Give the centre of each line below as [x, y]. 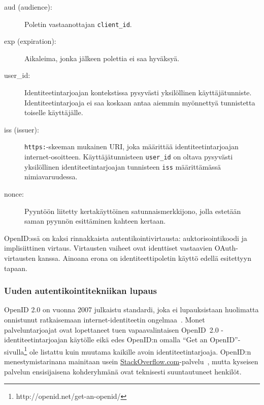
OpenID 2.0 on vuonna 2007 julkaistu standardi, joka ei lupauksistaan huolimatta [131, 309]
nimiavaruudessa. [51, 177]
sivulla [14, 351]
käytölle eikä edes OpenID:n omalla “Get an [139, 340]
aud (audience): [28, 7]
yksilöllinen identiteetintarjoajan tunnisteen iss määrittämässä [123, 166]
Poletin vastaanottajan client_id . [78, 24]
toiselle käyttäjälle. [54, 112]
